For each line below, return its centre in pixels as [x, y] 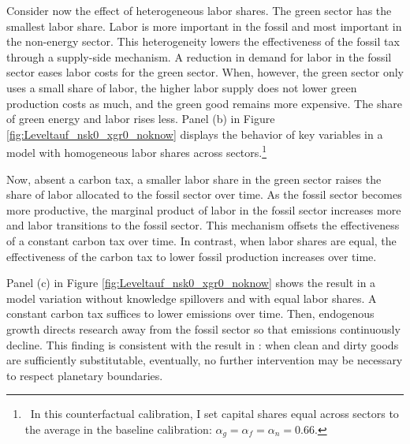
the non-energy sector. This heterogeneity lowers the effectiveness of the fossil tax [203, 41]
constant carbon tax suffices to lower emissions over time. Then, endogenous [190, 313]
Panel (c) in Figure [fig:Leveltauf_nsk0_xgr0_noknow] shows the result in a [191, 283]
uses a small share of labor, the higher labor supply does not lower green [182, 87]
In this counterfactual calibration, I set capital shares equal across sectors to [214, 414]
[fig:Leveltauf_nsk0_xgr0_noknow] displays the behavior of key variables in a [195, 134]
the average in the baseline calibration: [118, 429]
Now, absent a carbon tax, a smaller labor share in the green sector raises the [194, 179]
